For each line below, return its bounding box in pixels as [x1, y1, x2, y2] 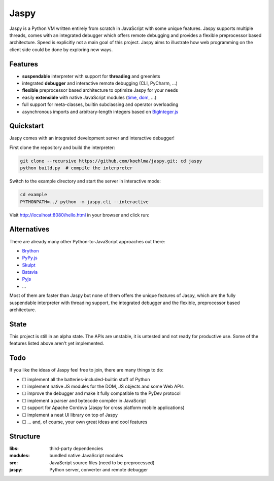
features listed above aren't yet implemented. [9, 340, 104, 347]
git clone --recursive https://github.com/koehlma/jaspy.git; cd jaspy [20, 158, 202, 164]
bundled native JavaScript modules [49, 453, 124, 459]
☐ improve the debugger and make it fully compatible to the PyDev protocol [22, 390, 181, 396]
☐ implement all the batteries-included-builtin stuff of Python [22, 376, 150, 382]
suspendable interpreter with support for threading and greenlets [22, 73, 160, 79]
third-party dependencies [49, 445, 104, 451]
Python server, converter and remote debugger [49, 467, 148, 473]
